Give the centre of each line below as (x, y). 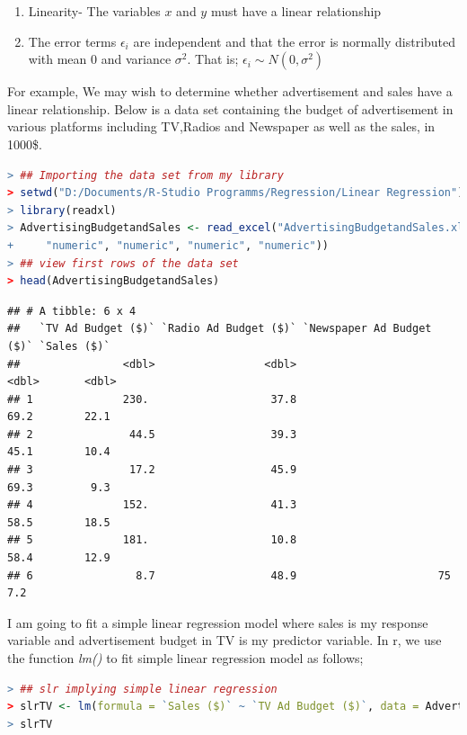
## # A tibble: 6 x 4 (72, 311)
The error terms (72, 41)
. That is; (213, 59)
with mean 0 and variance (100, 59)
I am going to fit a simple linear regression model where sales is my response (218, 622)
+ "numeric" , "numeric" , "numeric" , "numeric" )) (168, 245)
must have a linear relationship (296, 11)
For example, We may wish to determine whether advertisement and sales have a (230, 91)
